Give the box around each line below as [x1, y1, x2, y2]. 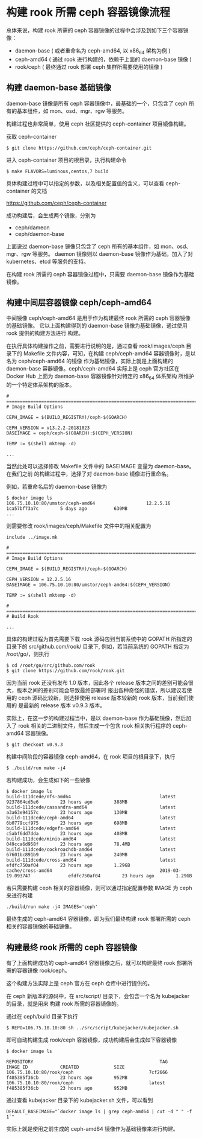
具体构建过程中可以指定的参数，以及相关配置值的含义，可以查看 [6, 179, 164, 187]
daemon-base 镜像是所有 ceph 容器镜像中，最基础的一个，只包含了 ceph [6, 100, 188, 107]
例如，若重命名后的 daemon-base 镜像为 [6, 483, 107, 491]
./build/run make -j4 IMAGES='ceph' [6, 904, 98, 910]
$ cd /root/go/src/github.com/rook [6, 663, 96, 669]
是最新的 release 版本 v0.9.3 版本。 [17, 702, 105, 709]
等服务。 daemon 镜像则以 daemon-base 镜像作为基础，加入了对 [32, 250, 194, 257]
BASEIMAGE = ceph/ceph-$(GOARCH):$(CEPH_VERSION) [6, 430, 133, 436]
